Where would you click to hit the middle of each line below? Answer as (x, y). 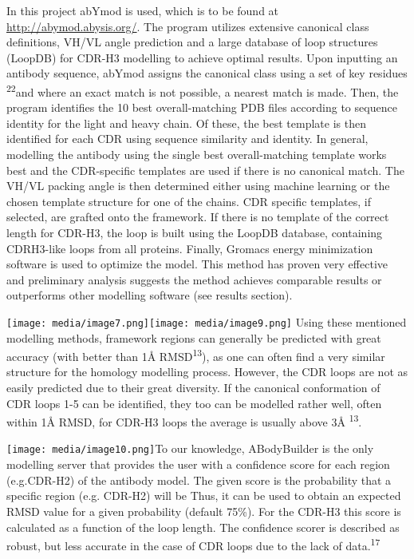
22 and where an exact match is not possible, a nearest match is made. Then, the (203, 90)
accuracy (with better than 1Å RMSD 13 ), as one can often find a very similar (196, 355)
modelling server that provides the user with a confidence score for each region (198, 464)
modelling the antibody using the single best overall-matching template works (197, 154)
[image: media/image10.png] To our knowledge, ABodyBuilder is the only (190, 448)
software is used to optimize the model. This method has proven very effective (197, 264)
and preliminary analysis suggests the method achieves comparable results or (194, 279)
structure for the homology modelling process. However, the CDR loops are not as (207, 372)
